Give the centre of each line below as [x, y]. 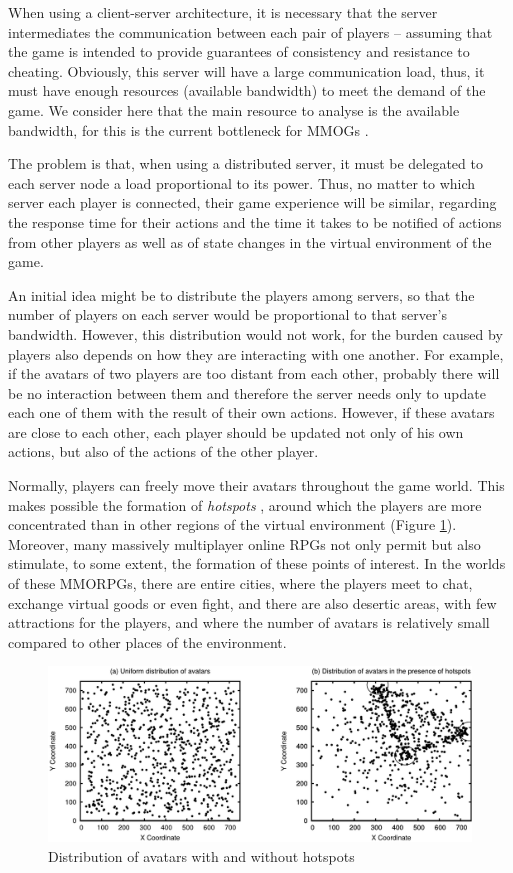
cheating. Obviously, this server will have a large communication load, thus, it [246, 70]
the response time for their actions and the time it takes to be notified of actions [255, 221]
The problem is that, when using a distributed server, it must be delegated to [245, 163]
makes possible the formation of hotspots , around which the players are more [245, 504]
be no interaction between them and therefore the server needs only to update [247, 392]
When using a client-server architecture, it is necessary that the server [223, 12]
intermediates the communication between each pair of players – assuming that [250, 31]
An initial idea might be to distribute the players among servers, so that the [241, 294]
